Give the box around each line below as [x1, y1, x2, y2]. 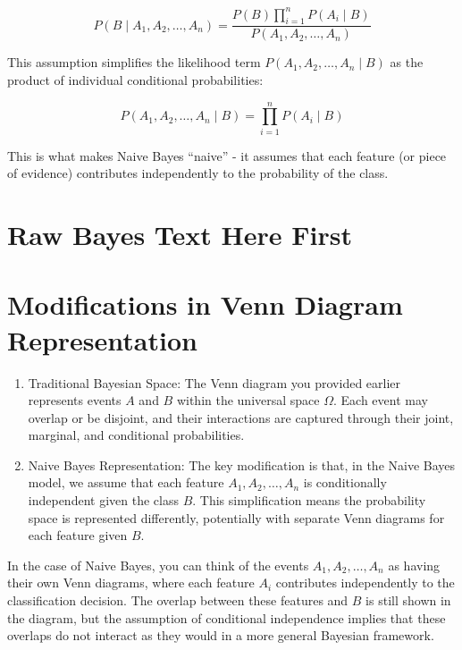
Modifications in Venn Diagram [7, 286, 403, 323]
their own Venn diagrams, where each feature [7, 573, 255, 592]
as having [388, 555, 441, 574]
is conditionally [303, 473, 387, 492]
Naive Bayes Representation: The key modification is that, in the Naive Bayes [28, 455, 456, 474]
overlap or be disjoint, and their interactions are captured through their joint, [28, 408, 454, 426]
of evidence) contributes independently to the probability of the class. [7, 164, 389, 182]
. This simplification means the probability [192, 491, 426, 510]
